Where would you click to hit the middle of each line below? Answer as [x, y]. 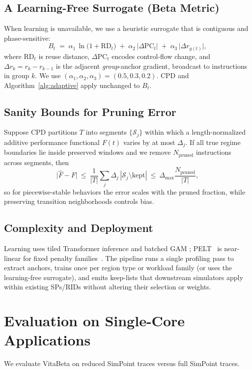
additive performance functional [52, 142]
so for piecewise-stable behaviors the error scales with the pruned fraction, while [125, 191]
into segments [106, 132]
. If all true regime [213, 142]
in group [17, 75]
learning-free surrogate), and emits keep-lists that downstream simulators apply [124, 277]
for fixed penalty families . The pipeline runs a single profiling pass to [128, 258]
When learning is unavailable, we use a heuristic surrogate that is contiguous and [126, 28]
